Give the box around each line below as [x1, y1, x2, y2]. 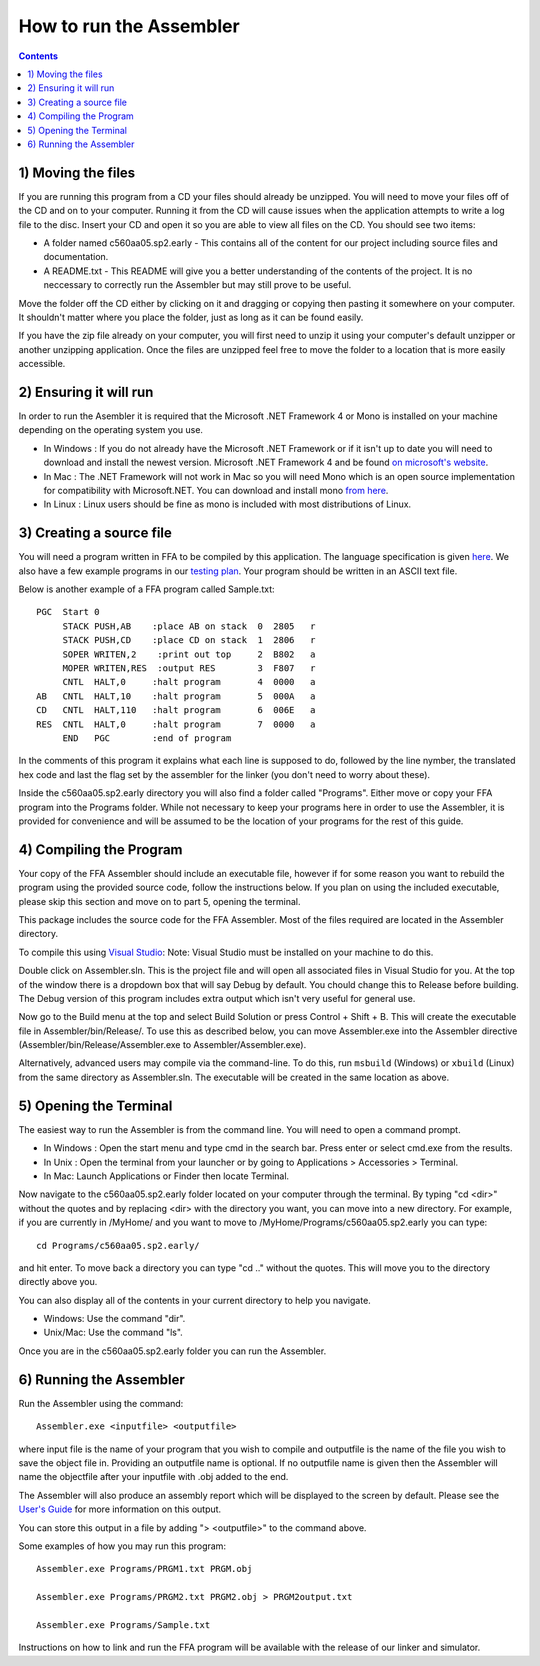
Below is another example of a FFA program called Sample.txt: [18, 583, 275, 595]
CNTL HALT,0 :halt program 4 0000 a [62, 676, 316, 688]
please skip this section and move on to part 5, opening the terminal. [18, 895, 301, 907]
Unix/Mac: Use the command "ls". [43, 1326, 184, 1339]
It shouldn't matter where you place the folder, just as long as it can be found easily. [18, 311, 364, 323]
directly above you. [18, 1276, 98, 1288]
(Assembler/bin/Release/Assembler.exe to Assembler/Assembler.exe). [18, 1039, 307, 1051]
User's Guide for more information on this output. [18, 1503, 222, 1515]
